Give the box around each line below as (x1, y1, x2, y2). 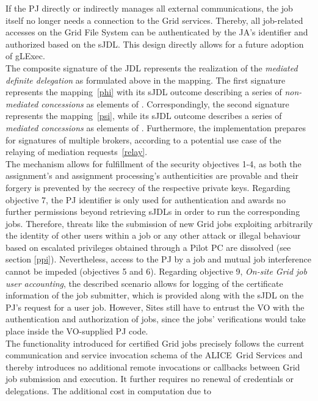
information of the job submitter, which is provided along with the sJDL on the (5, 289, 304, 302)
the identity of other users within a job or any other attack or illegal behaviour (5, 229, 301, 242)
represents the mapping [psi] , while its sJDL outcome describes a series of (5, 109, 282, 122)
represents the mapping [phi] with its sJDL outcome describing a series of (5, 85, 282, 98)
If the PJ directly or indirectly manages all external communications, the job (5, 2, 293, 14)
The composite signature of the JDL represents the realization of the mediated (5, 61, 298, 74)
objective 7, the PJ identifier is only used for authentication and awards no (5, 193, 286, 206)
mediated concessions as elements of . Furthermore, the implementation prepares (5, 121, 306, 134)
